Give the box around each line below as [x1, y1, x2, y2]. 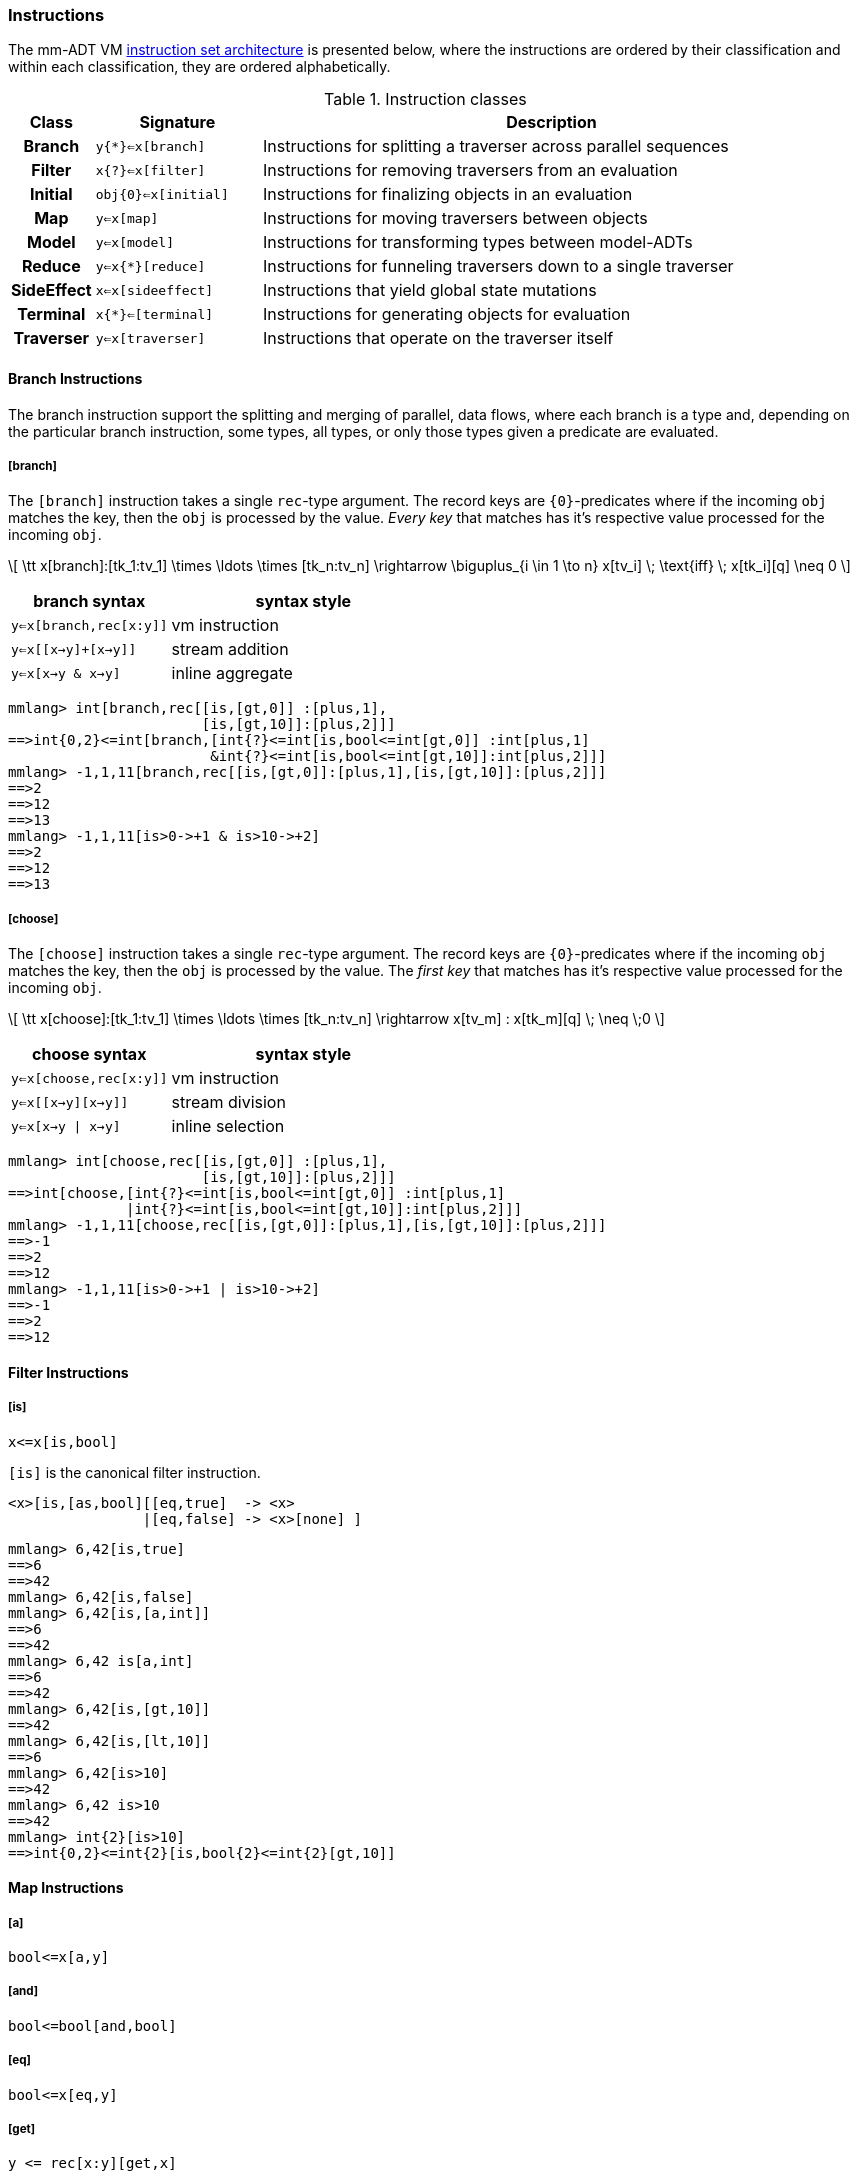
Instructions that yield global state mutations [263, 280, 597, 301]
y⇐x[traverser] [95, 330, 206, 346]
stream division [171, 1092, 286, 1113]
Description [506, 112, 597, 133]
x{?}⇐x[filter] [95, 162, 206, 178]
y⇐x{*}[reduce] [95, 258, 206, 274]
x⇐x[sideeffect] [95, 282, 214, 298]
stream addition [171, 639, 289, 660]
